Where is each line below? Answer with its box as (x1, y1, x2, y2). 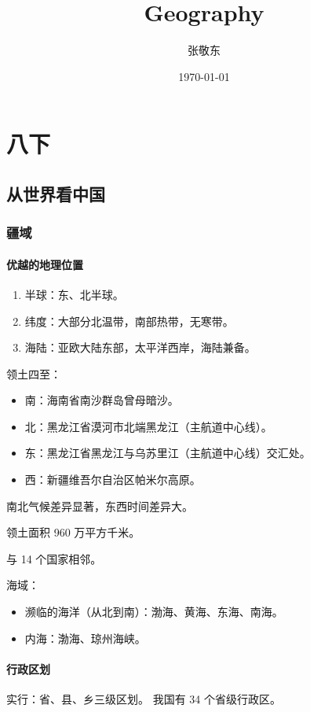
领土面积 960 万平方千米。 (6, 524, 140, 540)
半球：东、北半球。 (24, 286, 124, 302)
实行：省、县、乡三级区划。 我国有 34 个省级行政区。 (6, 691, 281, 707)
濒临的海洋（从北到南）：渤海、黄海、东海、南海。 (24, 603, 283, 620)
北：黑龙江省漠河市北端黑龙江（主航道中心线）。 (24, 418, 272, 434)
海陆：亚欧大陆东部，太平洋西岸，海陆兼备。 (24, 339, 256, 356)
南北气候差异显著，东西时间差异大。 (6, 497, 193, 514)
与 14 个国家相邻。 (6, 550, 102, 566)
